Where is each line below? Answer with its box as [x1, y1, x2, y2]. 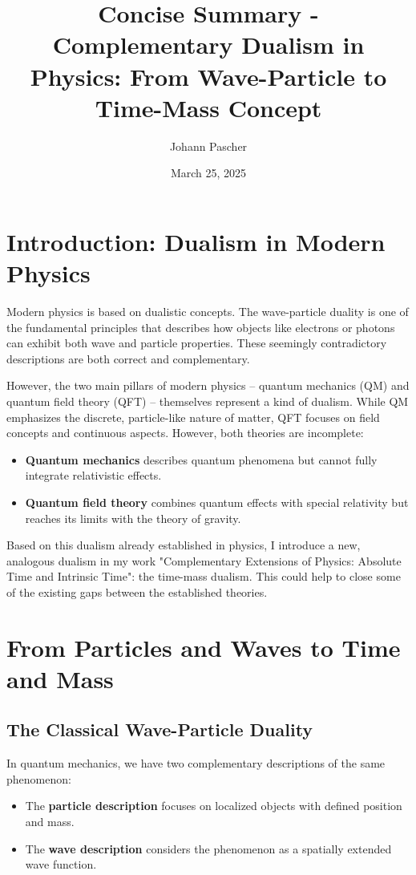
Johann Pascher [169, 137, 248, 154]
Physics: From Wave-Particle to [30, 59, 387, 92]
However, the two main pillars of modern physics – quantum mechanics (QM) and [6, 377, 410, 394]
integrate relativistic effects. [25, 467, 162, 484]
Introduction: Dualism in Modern [6, 225, 386, 257]
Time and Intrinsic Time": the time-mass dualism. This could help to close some [6, 568, 401, 585]
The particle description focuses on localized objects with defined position [25, 797, 402, 814]
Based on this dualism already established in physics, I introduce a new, [6, 537, 361, 553]
